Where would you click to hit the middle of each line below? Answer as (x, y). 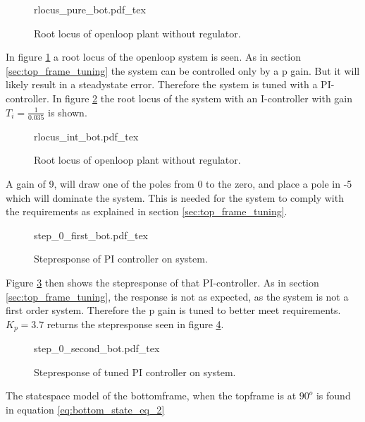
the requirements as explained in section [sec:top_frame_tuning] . (147, 211)
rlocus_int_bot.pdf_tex (86, 136)
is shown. (68, 112)
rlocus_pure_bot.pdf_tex (90, 9)
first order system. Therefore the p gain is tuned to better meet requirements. (173, 310)
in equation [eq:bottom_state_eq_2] (85, 410)
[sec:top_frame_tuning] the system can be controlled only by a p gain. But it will (183, 70)
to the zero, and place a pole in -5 (279, 184)
